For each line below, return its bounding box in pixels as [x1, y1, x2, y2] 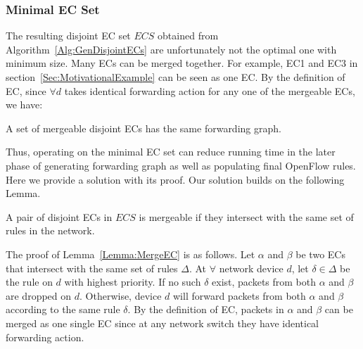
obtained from [158, 28, 219, 43]
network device [219, 260, 284, 275]
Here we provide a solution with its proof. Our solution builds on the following [6, 172, 345, 186]
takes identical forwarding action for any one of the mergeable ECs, [64, 83, 355, 98]
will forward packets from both [172, 288, 306, 303]
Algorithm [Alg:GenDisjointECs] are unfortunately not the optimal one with [6, 42, 337, 56]
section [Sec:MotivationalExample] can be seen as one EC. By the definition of [6, 70, 345, 84]
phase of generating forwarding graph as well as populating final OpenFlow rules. [6, 158, 356, 172]
